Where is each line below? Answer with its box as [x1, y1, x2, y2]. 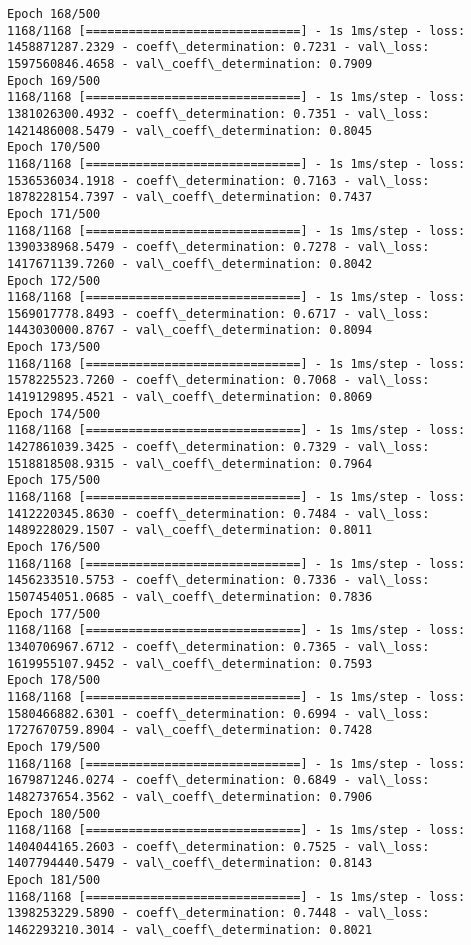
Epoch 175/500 [7, 473, 101, 488]
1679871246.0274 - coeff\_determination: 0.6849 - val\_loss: [7, 773, 430, 788]
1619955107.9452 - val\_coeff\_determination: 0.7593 [7, 656, 373, 671]
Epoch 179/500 [7, 739, 101, 754]
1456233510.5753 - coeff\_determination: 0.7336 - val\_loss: [7, 573, 430, 588]
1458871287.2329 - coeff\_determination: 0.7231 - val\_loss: [7, 40, 430, 55]
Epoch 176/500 [7, 540, 101, 554]
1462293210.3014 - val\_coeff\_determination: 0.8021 [7, 923, 373, 938]
